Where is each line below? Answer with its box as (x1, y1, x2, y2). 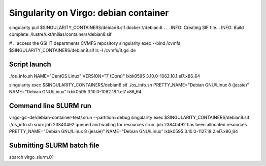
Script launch (9, 60, 51, 68)
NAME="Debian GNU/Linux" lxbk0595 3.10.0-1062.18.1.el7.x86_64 (9, 89, 142, 95)
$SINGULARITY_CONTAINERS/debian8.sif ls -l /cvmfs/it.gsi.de (9, 47, 136, 53)
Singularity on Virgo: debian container (9, 7, 169, 18)
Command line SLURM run (9, 102, 92, 110)
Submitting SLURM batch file (9, 141, 100, 149)
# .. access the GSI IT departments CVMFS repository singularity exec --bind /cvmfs (9, 40, 181, 46)
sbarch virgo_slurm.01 (9, 154, 54, 160)
